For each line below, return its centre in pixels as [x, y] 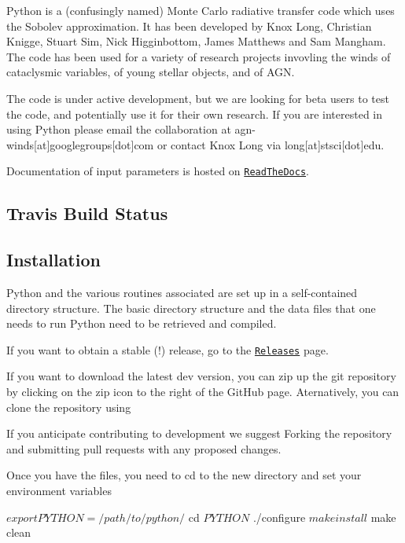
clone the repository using [69, 407]
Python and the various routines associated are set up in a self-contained [182, 292]
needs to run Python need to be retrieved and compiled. [142, 323]
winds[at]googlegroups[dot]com [80, 144]
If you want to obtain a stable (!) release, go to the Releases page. [168, 349]
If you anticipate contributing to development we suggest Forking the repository [199, 433]
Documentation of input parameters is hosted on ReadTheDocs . [158, 171]
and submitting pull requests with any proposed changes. [144, 448]
